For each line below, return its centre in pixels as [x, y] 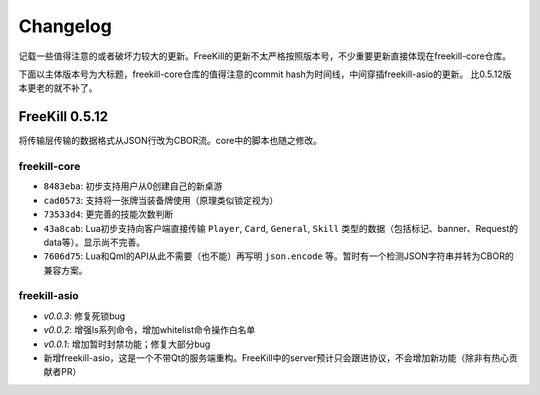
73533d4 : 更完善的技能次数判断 [108, 214]
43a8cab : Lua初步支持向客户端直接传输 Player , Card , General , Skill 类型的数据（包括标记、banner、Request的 [281, 228]
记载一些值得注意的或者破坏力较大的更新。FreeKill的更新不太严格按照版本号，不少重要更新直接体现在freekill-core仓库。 [265, 56]
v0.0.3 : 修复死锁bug [84, 316]
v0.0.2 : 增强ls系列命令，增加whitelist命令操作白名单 [149, 330]
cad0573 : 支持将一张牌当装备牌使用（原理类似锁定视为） [161, 200]
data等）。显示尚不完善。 [94, 242]
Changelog [65, 26]
